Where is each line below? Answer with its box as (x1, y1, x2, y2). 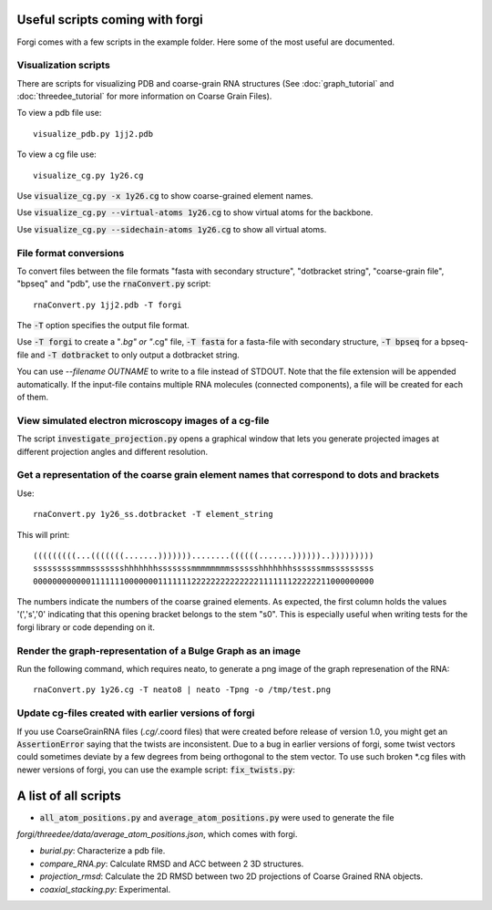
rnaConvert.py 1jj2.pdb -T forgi (33, 299, 182, 310)
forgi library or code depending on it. (16, 621, 155, 633)
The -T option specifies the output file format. (16, 320, 190, 331)
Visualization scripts (16, 59, 111, 72)
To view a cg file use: (16, 149, 97, 160)
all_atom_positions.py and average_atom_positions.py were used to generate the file (39, 812, 395, 822)
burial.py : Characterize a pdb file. (39, 845, 166, 856)
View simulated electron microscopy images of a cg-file (16, 414, 270, 427)
